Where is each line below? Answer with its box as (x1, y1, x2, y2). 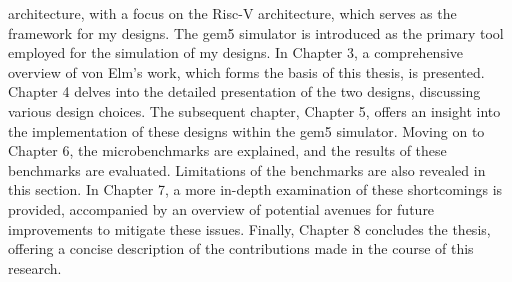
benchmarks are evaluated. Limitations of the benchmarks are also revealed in (8, 159, 486, 180)
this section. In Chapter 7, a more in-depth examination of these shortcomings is (8, 179, 503, 200)
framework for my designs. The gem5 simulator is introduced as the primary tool (8, 22, 504, 43)
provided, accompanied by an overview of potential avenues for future (8, 198, 435, 219)
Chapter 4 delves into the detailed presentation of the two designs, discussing (8, 81, 481, 102)
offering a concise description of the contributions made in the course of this (8, 238, 474, 259)
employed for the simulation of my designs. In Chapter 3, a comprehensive (8, 42, 464, 63)
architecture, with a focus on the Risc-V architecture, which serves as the (8, 3, 457, 23)
